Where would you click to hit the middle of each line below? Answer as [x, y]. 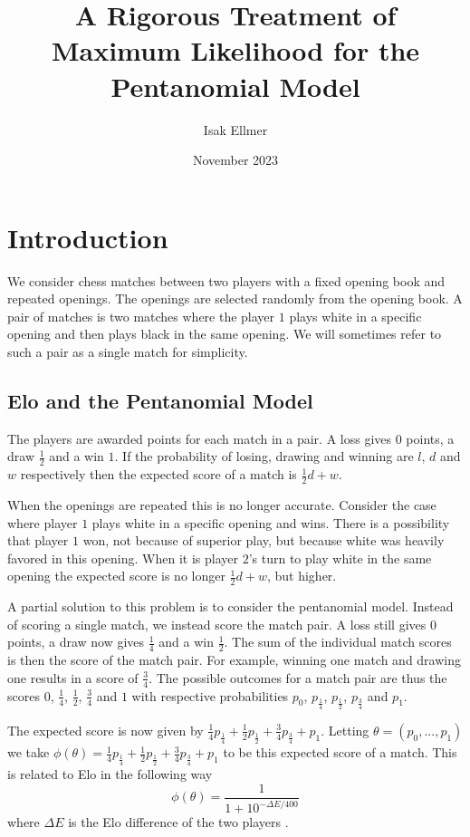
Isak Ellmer [235, 129]
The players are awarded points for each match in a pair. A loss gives [200, 438]
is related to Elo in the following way [110, 774]
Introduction [88, 237]
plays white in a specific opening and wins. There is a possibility [271, 522]
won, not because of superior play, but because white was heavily [264, 540]
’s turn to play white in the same [340, 558]
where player [43, 522]
